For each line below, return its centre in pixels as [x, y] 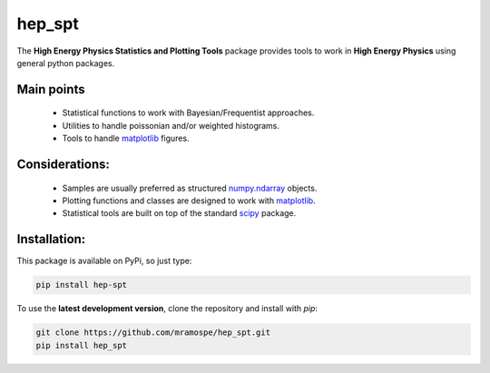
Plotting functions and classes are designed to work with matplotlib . [189, 201]
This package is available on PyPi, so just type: [104, 261]
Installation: [51, 239]
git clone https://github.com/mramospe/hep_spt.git [153, 333]
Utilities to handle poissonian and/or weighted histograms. [171, 125]
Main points [51, 89]
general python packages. [66, 63]
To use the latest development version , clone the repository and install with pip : [167, 309]
